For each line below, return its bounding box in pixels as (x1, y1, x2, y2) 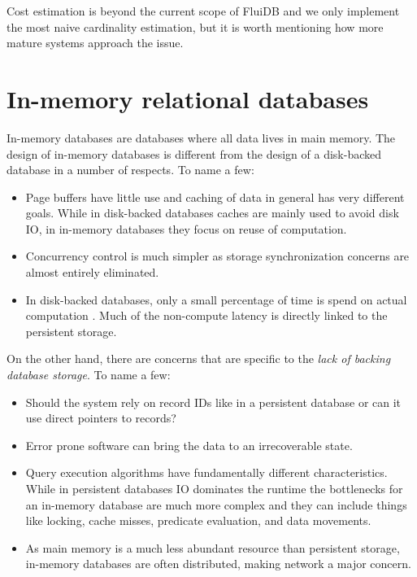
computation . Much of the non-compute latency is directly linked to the (25, 307, 388, 324)
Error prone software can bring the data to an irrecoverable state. (25, 436, 353, 453)
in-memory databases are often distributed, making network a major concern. (25, 555, 411, 572)
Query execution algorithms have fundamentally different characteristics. (25, 464, 388, 481)
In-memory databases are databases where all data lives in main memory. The (7, 129, 396, 146)
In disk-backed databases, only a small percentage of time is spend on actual (25, 291, 407, 308)
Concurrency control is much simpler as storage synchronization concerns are (25, 247, 410, 264)
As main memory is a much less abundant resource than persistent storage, (25, 539, 400, 556)
